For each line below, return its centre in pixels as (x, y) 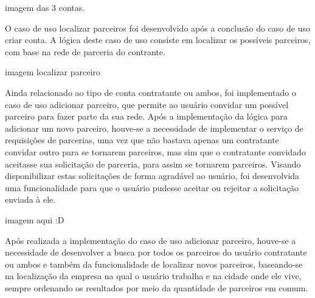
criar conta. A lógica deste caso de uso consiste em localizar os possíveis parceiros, (158, 40)
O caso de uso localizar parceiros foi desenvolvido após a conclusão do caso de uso (157, 28)
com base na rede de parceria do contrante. (85, 51)
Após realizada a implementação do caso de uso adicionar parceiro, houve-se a (151, 240)
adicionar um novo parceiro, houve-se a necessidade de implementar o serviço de (154, 128)
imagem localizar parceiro (53, 72)
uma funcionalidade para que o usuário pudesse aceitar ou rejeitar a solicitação (152, 187)
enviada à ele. (30, 199)
